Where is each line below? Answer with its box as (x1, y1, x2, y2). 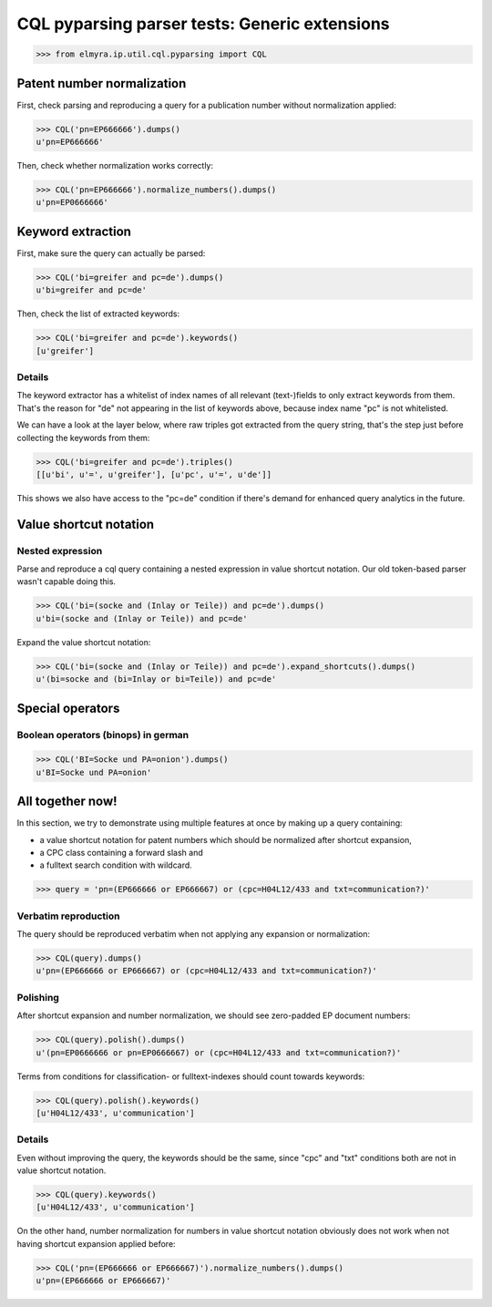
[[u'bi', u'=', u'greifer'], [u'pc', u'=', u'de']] (36, 469, 272, 479)
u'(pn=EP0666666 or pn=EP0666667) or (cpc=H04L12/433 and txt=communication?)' (36, 1047, 402, 1057)
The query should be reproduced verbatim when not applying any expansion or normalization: (16, 929, 371, 940)
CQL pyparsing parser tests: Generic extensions (16, 14, 390, 34)
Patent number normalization (16, 76, 187, 91)
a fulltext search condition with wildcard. (39, 859, 193, 870)
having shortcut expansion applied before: (16, 1238, 177, 1249)
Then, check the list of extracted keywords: (16, 308, 180, 319)
